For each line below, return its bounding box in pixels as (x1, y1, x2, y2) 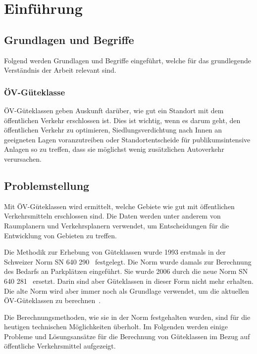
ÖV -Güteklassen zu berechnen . (4, 295, 101, 306)
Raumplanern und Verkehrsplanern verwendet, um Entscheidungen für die (4, 220, 229, 230)
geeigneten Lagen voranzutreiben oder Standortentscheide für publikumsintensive (4, 134, 251, 144)
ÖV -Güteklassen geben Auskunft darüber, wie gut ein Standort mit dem (4, 105, 224, 115)
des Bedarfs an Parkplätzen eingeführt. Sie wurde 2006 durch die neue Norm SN (4, 266, 248, 276)
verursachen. (4, 153, 42, 164)
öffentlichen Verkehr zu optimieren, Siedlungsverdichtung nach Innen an (4, 125, 222, 135)
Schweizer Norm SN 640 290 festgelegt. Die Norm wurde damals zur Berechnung (4, 256, 252, 266)
